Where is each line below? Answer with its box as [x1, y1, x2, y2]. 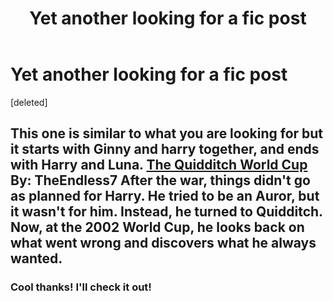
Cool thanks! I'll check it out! [10, 280, 152, 294]
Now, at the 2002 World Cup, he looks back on [10, 219, 305, 236]
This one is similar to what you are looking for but [10, 125, 324, 142]
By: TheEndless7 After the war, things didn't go [10, 172, 311, 189]
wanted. [10, 250, 63, 267]
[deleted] [10, 96, 48, 108]
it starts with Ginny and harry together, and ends [10, 141, 320, 158]
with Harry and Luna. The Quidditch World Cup [10, 157, 308, 174]
